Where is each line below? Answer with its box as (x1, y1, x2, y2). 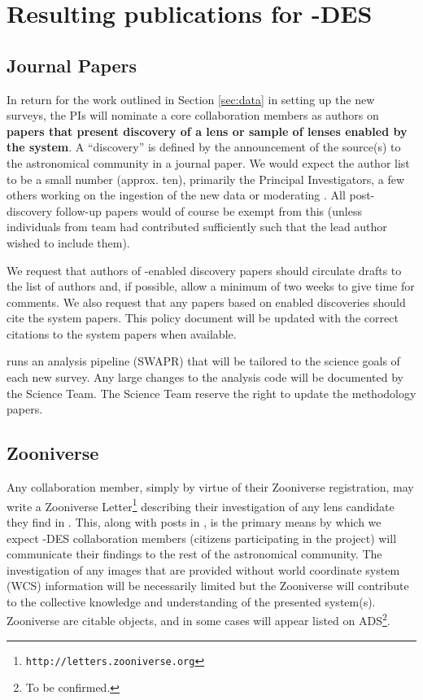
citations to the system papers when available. (7, 325, 237, 342)
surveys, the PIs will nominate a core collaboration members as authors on (7, 107, 379, 124)
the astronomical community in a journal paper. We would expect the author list (7, 154, 410, 171)
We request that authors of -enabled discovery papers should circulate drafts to (7, 261, 402, 278)
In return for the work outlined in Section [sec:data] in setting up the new (7, 90, 375, 107)
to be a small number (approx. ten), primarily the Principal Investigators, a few (7, 170, 405, 187)
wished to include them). (7, 234, 130, 251)
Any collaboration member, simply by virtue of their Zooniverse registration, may (7, 479, 414, 496)
